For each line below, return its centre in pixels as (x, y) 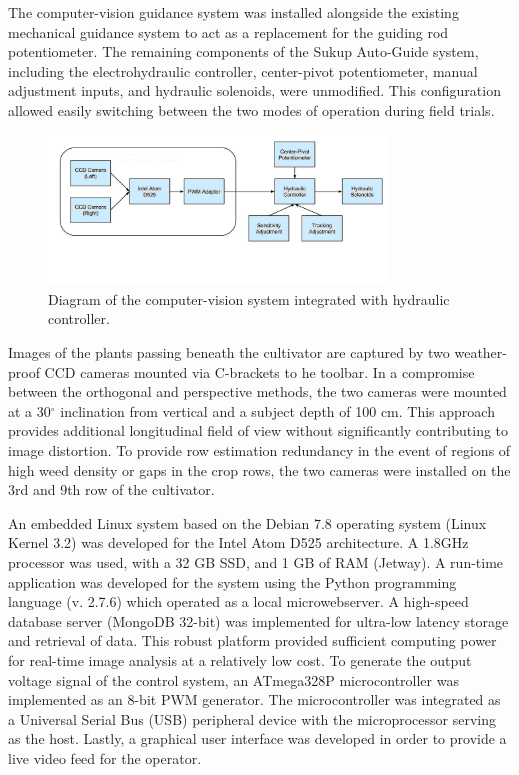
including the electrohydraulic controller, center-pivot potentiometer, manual (243, 70)
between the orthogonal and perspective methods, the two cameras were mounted (257, 391)
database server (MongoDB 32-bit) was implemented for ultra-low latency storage (258, 620)
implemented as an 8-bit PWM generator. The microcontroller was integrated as (254, 699)
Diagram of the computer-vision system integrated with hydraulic (249, 298)
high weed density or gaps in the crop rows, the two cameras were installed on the (259, 469)
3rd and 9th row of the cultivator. (111, 489)
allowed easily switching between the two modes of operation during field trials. (251, 109)
